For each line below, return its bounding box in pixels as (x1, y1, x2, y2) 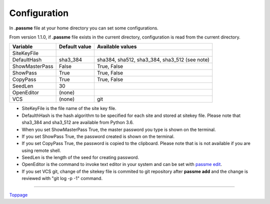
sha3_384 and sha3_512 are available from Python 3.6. (21, 119, 134, 125)
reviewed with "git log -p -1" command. (21, 175, 102, 181)
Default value (58, 43, 92, 50)
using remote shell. (21, 147, 61, 153)
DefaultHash (12, 56, 42, 63)
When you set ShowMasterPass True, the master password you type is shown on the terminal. (21, 126, 216, 132)
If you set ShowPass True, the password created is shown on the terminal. (21, 133, 175, 139)
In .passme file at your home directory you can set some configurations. (9, 25, 158, 31)
